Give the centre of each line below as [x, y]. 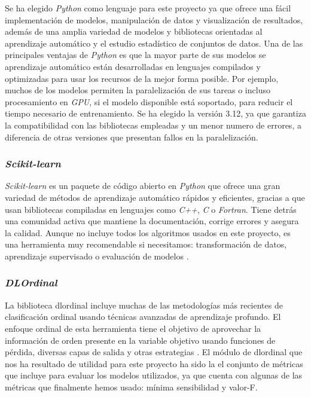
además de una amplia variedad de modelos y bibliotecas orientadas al [134, 31]
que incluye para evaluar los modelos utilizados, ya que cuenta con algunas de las [154, 375]
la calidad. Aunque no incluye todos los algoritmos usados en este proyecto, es [148, 232]
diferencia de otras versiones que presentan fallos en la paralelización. [132, 137]
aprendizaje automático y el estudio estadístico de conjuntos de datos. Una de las [154, 43]
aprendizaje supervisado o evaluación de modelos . [97, 256]
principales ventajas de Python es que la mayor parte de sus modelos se [135, 55]
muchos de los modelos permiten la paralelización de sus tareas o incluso [138, 90]
